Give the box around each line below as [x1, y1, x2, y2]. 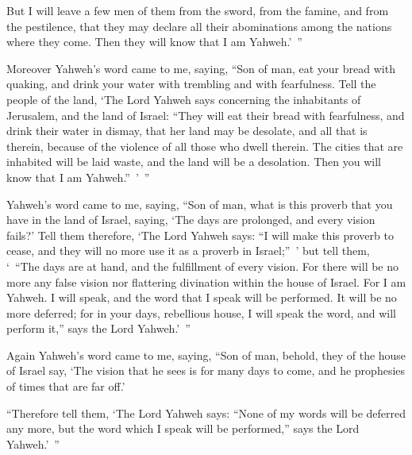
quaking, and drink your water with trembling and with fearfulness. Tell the [6, 75, 376, 92]
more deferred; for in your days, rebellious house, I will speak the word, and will [6, 304, 396, 321]
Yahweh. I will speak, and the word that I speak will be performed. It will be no [6, 289, 397, 306]
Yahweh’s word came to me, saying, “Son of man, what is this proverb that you [6, 195, 393, 212]
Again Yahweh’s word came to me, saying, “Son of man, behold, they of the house [6, 346, 406, 363]
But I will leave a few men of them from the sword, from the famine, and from [6, 2, 389, 18]
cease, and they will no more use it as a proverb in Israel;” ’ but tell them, [6, 242, 370, 259]
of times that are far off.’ [6, 378, 125, 395]
